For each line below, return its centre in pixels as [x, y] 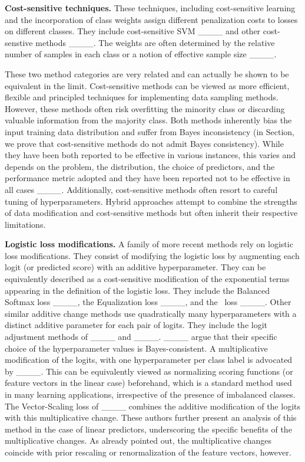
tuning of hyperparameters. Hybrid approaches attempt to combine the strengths [151, 201]
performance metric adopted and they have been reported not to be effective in [147, 178]
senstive [19, 42]
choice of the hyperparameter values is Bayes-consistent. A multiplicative [136, 348]
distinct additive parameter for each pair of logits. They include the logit [136, 325]
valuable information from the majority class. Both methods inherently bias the [148, 120]
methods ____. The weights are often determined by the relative [155, 42]
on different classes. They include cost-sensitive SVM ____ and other [133, 31]
